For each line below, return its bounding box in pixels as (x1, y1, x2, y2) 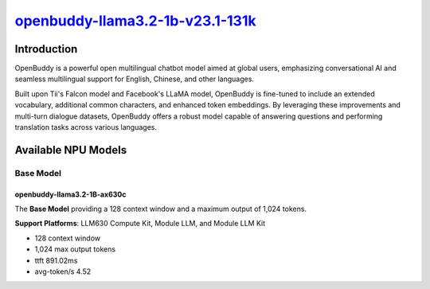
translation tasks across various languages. (14, 123, 157, 132)
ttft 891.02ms (34, 256, 78, 265)
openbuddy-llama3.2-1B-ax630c (14, 189, 127, 199)
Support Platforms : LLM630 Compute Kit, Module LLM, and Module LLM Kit (14, 219, 266, 228)
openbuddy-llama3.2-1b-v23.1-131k (14, 12, 256, 29)
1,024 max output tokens (34, 244, 115, 254)
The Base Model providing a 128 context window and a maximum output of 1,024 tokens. (14, 204, 307, 213)
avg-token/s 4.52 (34, 267, 92, 276)
